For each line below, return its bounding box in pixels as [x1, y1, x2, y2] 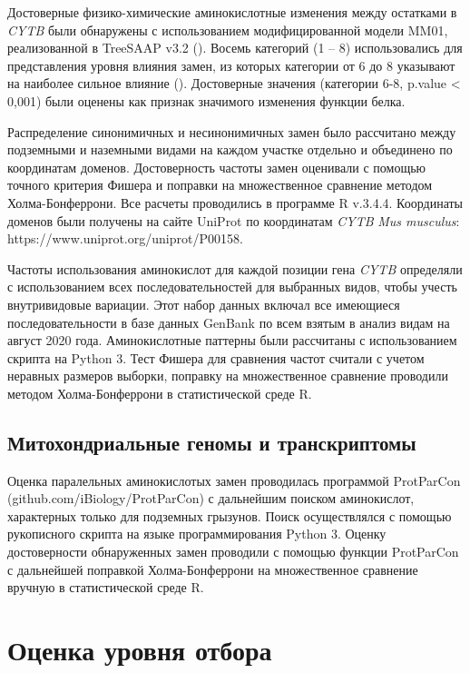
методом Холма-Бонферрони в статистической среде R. [7, 383, 312, 402]
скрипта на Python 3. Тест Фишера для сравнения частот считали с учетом [7, 348, 425, 367]
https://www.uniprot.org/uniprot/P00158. [7, 229, 243, 248]
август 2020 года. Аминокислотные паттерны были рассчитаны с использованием [7, 331, 457, 350]
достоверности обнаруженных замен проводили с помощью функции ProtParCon [7, 542, 459, 561]
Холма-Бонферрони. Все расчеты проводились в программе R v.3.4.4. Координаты [7, 193, 464, 212]
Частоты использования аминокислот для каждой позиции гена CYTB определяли [7, 259, 463, 278]
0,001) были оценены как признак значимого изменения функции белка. [7, 91, 406, 110]
